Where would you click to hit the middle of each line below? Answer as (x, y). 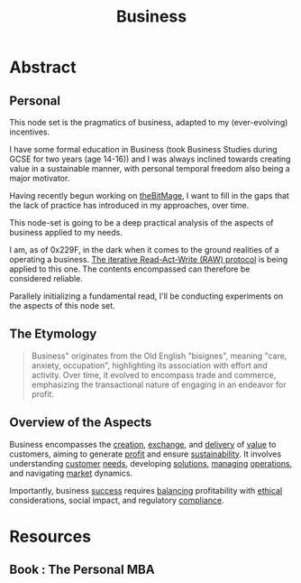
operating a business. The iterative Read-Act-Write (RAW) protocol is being (149, 259)
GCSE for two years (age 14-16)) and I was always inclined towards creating (150, 159)
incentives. (30, 132)
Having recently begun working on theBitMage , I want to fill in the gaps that (150, 195)
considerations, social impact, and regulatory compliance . (117, 500)
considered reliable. (46, 278)
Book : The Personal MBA (82, 570)
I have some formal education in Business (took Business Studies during (143, 149)
